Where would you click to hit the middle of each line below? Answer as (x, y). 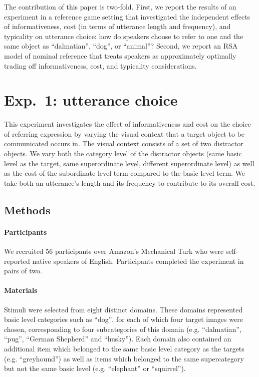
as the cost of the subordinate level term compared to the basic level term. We (125, 173)
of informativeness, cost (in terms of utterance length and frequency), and (117, 26)
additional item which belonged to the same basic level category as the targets (124, 348)
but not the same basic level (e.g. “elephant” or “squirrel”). (95, 368)
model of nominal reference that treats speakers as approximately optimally (120, 55)
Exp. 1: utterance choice (91, 100)
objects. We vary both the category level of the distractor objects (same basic (123, 153)
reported (17, 261)
